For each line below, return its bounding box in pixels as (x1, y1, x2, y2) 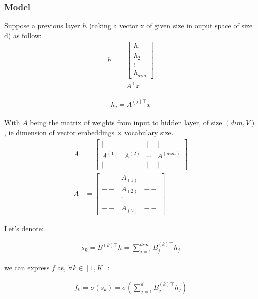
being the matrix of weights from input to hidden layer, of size (30, 117, 222, 128)
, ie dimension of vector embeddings (4, 127, 115, 137)
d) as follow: (4, 30, 42, 40)
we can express (4, 262, 50, 273)
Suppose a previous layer (4, 20, 80, 31)
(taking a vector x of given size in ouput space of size (89, 20, 253, 31)
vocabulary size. (124, 127, 174, 137)
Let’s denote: (4, 223, 44, 233)
